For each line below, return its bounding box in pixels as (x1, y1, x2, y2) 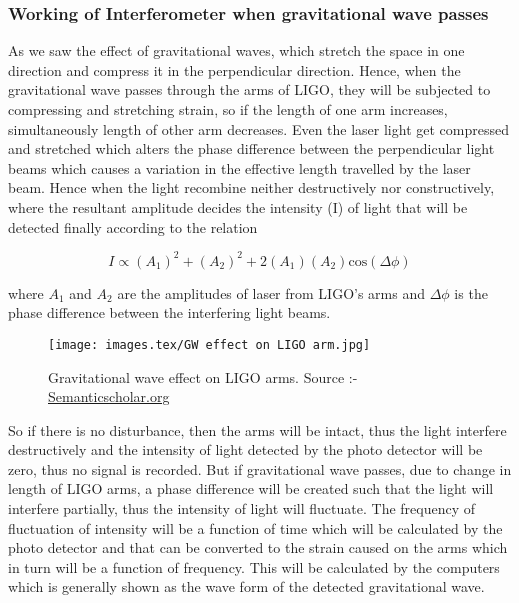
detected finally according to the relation (8, 216, 258, 237)
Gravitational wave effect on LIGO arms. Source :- (48, 366, 358, 387)
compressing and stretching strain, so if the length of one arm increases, (8, 99, 448, 119)
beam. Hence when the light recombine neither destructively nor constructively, (8, 177, 495, 198)
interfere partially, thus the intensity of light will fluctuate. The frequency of (8, 498, 476, 519)
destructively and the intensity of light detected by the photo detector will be (8, 439, 483, 460)
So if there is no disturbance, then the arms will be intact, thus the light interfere (8, 419, 507, 440)
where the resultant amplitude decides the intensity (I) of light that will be (8, 196, 468, 217)
